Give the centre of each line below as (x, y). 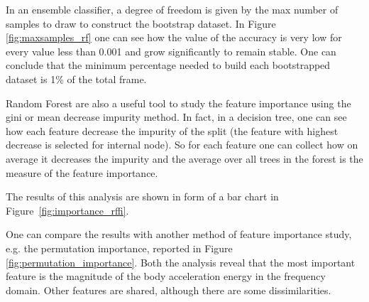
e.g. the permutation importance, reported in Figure (119, 248)
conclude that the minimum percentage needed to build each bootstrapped (168, 65)
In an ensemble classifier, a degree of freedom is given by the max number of (172, 9)
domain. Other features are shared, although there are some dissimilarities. (169, 290)
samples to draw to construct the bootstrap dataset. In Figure (141, 23)
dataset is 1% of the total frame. (76, 79)
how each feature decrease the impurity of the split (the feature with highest (172, 130)
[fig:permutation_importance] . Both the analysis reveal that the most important (181, 262)
